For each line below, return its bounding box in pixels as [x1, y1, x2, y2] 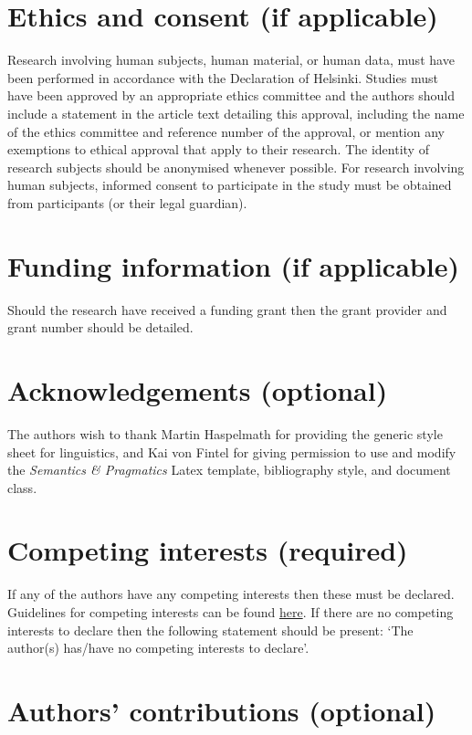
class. [7, 478, 37, 497]
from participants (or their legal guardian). [7, 193, 247, 212]
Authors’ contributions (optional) [7, 691, 436, 729]
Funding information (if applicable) [7, 247, 459, 284]
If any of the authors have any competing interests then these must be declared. [7, 584, 455, 604]
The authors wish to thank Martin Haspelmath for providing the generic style [7, 424, 443, 443]
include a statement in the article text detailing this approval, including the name [7, 103, 465, 122]
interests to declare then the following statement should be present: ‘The [7, 620, 414, 639]
